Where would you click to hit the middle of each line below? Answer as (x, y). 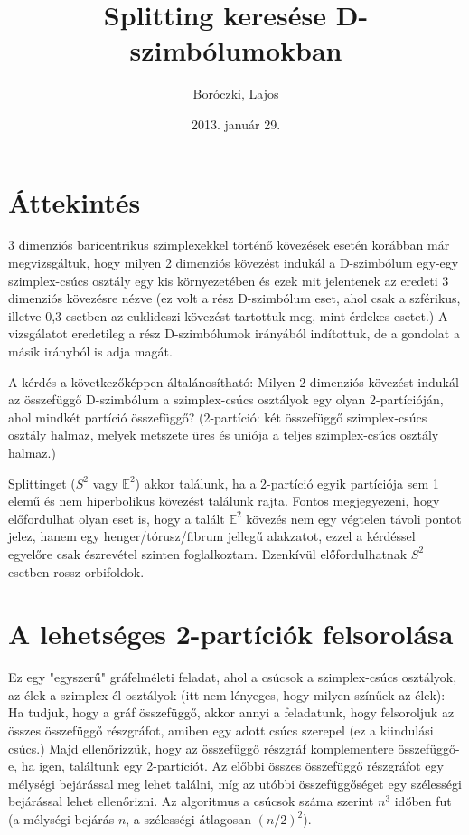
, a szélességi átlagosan (189, 819)
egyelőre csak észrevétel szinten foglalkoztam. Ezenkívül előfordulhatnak (208, 553)
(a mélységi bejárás (61, 819)
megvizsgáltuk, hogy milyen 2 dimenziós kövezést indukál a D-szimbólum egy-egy (234, 263)
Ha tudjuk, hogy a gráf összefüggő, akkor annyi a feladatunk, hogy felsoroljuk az (231, 712)
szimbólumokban (236, 50)
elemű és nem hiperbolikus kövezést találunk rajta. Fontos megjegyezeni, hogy (224, 501)
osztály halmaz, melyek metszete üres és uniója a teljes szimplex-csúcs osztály (224, 435)
